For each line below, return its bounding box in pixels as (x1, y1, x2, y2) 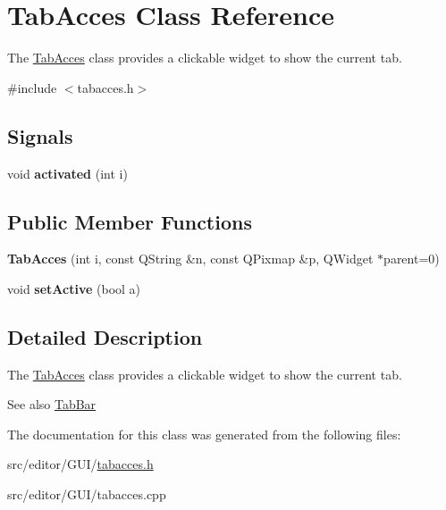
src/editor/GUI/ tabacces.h (7, 455, 154, 473)
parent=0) (383, 249, 440, 268)
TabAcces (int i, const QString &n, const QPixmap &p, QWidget (7, 249, 374, 268)
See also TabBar (7, 395, 97, 414)
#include (7, 78, 57, 96)
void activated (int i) (7, 163, 128, 182)
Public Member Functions (7, 207, 252, 235)
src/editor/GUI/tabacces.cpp (7, 485, 166, 504)
